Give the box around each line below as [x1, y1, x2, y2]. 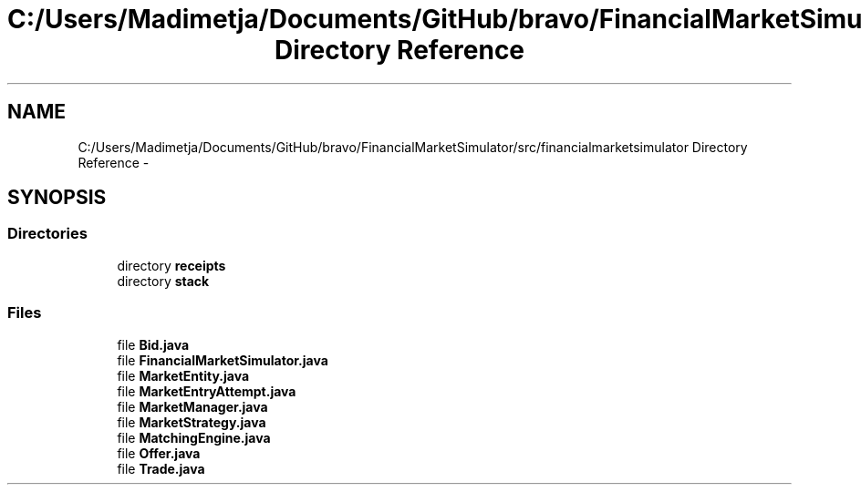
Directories [7, 224, 88, 243]
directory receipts [117, 257, 226, 273]
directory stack [117, 272, 210, 289]
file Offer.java [117, 445, 201, 461]
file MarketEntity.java [117, 367, 250, 384]
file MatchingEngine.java [117, 429, 271, 446]
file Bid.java [117, 336, 190, 353]
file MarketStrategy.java [117, 414, 266, 430]
